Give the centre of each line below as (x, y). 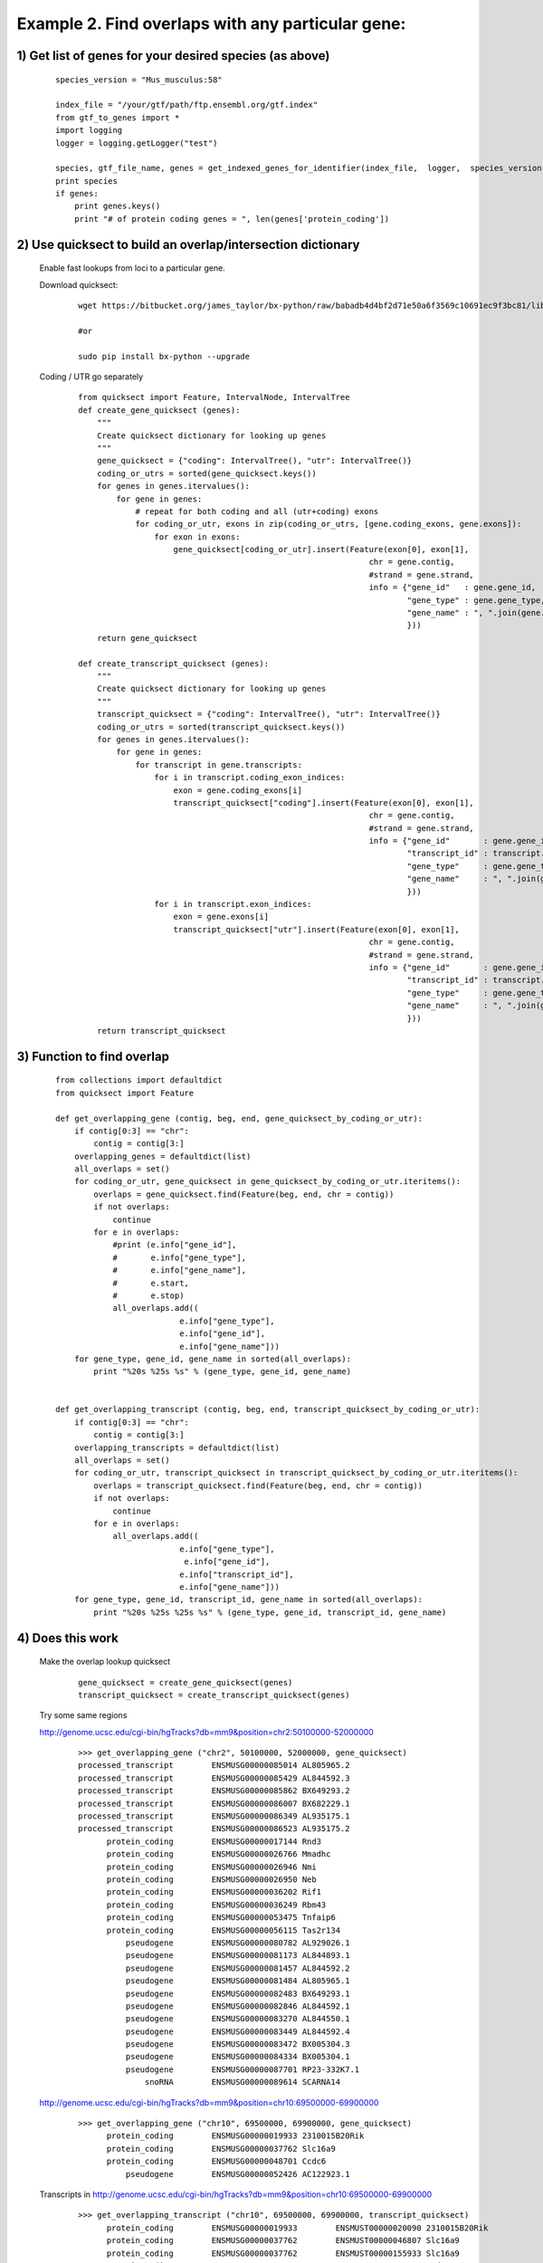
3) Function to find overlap (93, 1056)
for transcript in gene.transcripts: (219, 764)
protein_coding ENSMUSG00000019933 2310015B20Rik (235, 2136)
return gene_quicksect (147, 638)
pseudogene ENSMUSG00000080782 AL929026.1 (238, 1943)
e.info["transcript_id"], (237, 1574)
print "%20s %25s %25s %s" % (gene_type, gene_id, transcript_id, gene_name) (270, 1612)
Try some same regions (83, 1715)
